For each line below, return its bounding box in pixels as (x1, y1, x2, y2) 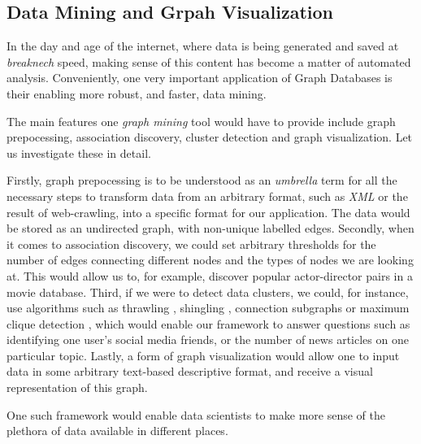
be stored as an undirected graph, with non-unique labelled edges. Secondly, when (7, 220, 414, 237)
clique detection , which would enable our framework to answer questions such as (7, 315, 410, 332)
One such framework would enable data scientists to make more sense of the (7, 406, 386, 423)
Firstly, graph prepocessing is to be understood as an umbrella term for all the (7, 172, 397, 189)
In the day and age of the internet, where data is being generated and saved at (7, 37, 399, 54)
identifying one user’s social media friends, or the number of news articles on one (7, 331, 409, 348)
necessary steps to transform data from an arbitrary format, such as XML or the (7, 187, 408, 204)
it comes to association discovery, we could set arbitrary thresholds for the (7, 235, 376, 252)
